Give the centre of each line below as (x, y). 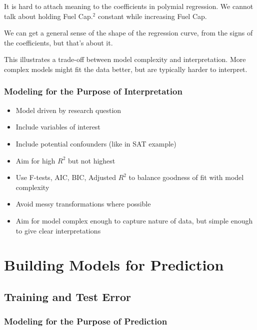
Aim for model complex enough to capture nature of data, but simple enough (134, 220)
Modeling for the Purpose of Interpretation (93, 91)
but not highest (92, 160)
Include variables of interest (58, 127)
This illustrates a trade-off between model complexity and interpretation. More (125, 59)
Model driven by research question (68, 110)
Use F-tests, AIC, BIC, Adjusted (66, 177)
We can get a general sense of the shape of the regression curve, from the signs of (128, 33)
